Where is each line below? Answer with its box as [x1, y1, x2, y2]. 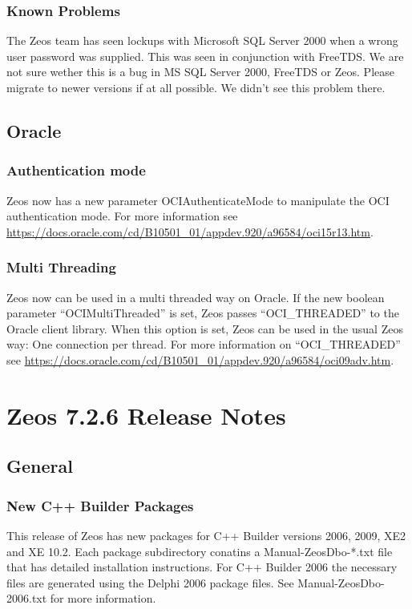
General [6, 454, 73, 478]
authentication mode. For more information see [6, 208, 238, 224]
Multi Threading [6, 257, 116, 277]
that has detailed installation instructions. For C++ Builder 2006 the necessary [6, 559, 398, 575]
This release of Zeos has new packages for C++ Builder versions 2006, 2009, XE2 [6, 526, 406, 543]
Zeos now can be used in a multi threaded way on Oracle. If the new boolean [6, 288, 385, 305]
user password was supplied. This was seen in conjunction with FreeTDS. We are [6, 47, 404, 64]
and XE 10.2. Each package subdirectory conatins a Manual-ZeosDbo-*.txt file [6, 542, 393, 559]
